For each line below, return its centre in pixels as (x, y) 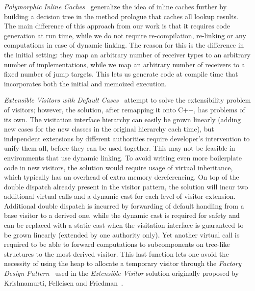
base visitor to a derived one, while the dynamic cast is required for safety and (122, 215)
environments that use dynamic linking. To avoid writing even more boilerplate (123, 157)
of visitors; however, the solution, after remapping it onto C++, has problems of (125, 109)
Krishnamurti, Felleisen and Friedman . (64, 282)
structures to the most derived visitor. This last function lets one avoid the (116, 253)
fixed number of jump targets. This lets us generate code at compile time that (121, 74)
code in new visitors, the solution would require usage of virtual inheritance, (118, 167)
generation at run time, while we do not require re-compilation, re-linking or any (125, 35)
